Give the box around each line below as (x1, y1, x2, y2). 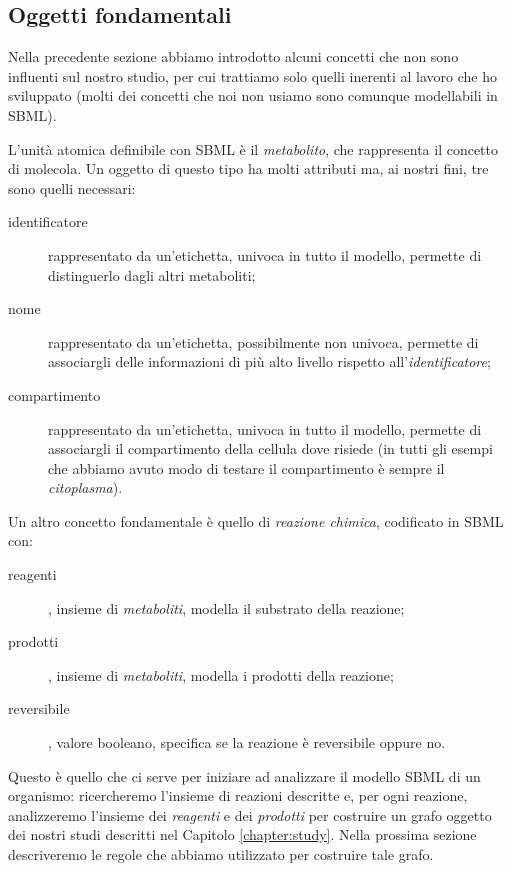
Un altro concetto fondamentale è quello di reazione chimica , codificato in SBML (8, 510, 504, 531)
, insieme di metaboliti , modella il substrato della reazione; (48, 597, 405, 618)
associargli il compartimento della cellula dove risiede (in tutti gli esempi (48, 438, 493, 459)
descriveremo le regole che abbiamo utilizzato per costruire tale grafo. (8, 844, 434, 865)
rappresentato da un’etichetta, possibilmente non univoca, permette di (48, 331, 479, 352)
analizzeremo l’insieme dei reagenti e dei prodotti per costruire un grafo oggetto (8, 804, 492, 825)
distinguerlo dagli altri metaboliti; (48, 264, 256, 285)
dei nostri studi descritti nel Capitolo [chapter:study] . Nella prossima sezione (8, 824, 477, 845)
